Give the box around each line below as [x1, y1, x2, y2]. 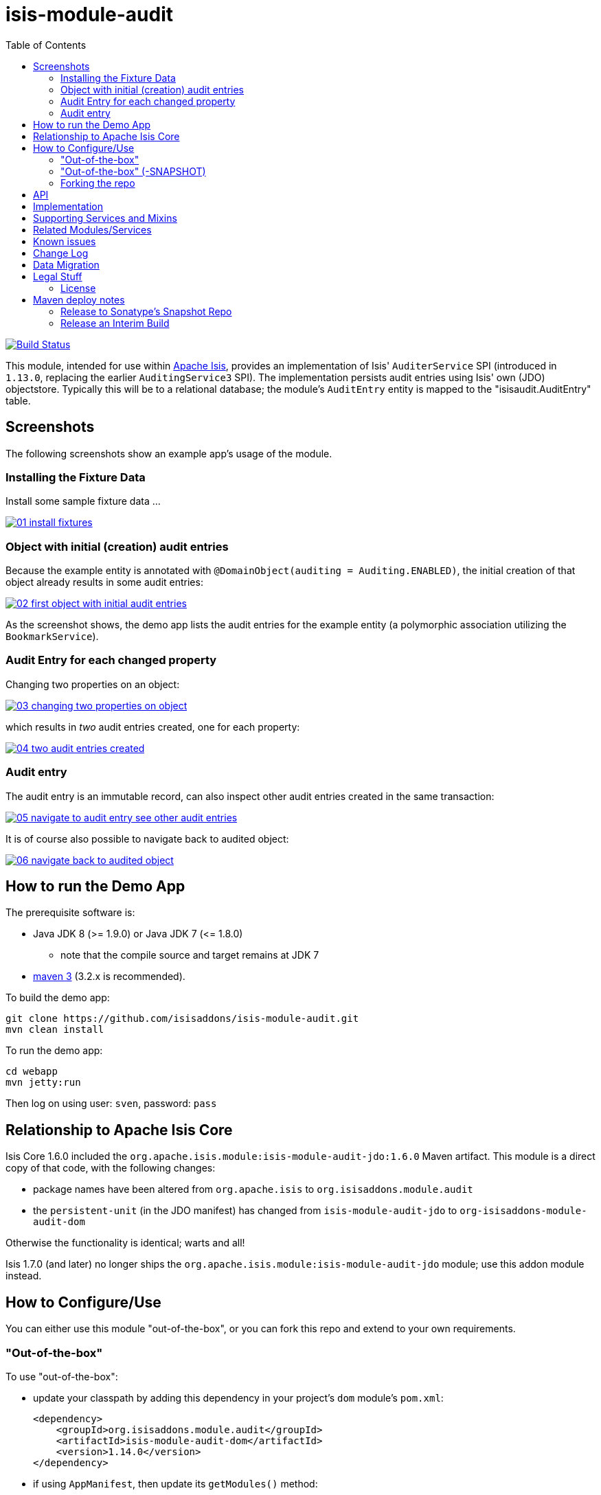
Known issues [33, 235, 96, 247]
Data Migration [33, 258, 100, 271]
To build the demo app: [5, 992, 110, 1004]
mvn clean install [5, 1024, 104, 1036]
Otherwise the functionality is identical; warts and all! [5, 1237, 245, 1249]
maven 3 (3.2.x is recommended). [33, 970, 185, 983]
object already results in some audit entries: [5, 576, 203, 589]
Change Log [33, 247, 89, 259]
